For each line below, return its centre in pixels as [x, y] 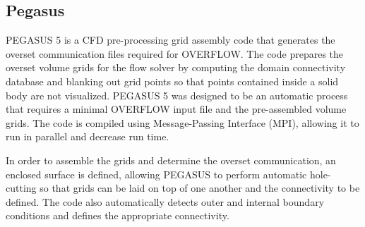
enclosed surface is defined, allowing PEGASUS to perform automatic [156, 174]
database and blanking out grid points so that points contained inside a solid [172, 81]
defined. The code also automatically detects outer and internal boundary [165, 201]
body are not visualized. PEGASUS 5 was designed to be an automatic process [177, 95]
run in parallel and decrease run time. [88, 136]
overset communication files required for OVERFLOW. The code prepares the [175, 53]
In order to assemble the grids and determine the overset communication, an [171, 160]
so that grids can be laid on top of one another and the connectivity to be [200, 188]
